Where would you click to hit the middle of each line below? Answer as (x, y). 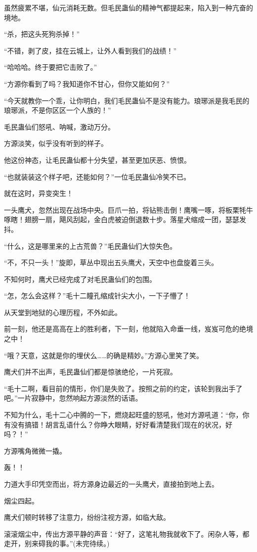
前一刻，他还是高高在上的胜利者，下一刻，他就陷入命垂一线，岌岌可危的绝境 (128, 329)
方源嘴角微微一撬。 (35, 450)
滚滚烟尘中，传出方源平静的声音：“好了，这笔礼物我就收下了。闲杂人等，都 (127, 533)
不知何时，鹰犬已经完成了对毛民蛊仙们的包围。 (80, 279)
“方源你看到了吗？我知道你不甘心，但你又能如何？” (87, 83)
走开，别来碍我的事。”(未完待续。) (57, 543)
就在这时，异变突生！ (39, 193)
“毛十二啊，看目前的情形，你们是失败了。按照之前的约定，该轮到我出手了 (123, 388)
